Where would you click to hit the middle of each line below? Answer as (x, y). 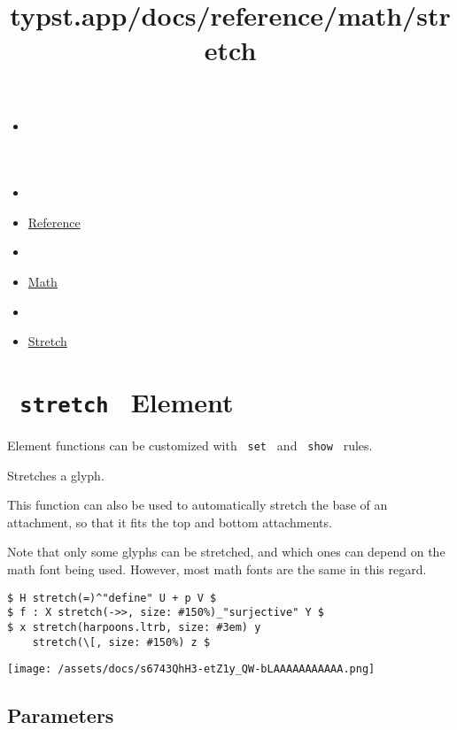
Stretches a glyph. (56, 475)
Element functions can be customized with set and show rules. (190, 445)
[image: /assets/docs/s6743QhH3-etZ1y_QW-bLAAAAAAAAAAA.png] (191, 669)
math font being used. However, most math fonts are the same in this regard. (217, 569)
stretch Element (127, 401)
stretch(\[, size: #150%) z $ (121, 642)
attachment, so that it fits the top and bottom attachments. (170, 522)
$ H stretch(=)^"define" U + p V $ (112, 598)
